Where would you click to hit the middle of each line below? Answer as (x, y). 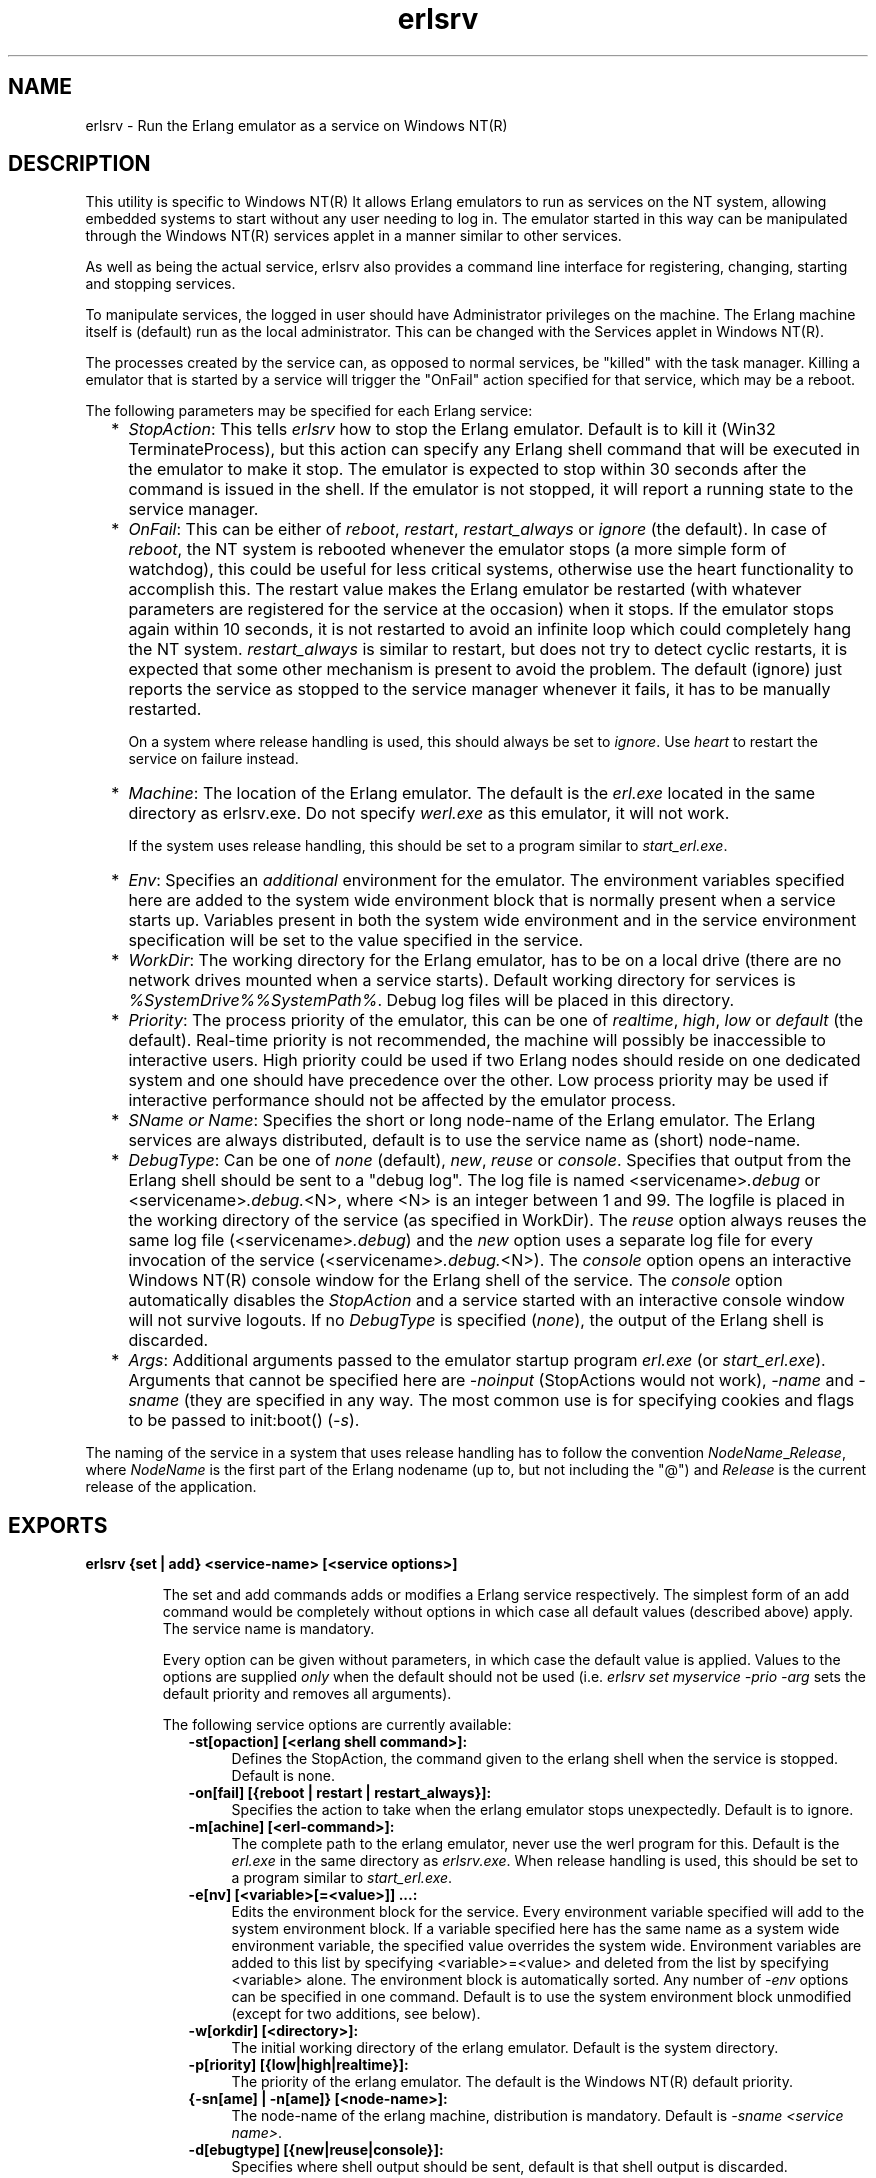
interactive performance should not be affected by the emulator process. (402, 1100)
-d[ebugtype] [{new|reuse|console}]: (316, 2150)
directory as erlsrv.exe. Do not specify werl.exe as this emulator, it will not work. (429, 813)
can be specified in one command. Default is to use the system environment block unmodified (541, 1997)
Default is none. (283, 1776)
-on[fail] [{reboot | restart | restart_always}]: (340, 1793)
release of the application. (171, 1487)
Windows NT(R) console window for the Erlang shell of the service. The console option (455, 1280)
